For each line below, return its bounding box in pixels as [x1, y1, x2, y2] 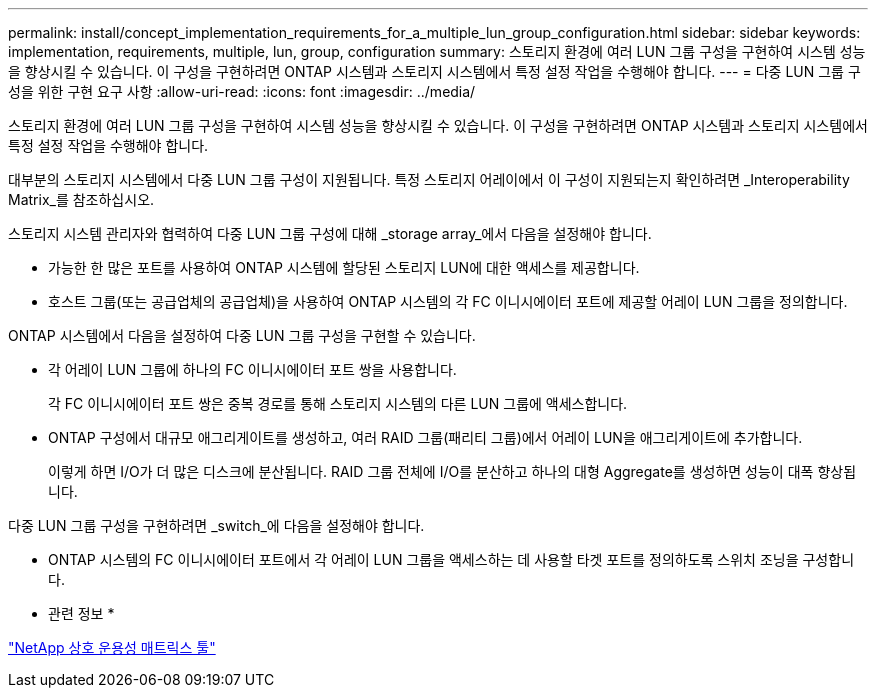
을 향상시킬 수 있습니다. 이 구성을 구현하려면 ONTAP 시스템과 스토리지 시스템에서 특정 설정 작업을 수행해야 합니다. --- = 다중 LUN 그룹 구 [8, 63, 861, 80]
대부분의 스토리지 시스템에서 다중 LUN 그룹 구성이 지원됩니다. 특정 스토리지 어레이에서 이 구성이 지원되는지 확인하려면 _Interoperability [8, 171, 850, 188]
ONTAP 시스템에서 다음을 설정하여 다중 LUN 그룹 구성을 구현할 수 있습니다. [8, 327, 476, 344]
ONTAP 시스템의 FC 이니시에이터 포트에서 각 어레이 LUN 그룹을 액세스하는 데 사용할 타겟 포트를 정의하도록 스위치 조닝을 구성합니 [48, 551, 855, 568]
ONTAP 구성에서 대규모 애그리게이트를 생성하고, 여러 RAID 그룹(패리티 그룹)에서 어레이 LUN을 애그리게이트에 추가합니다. [48, 429, 803, 446]
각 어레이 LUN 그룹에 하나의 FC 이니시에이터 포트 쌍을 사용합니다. [48, 361, 457, 378]
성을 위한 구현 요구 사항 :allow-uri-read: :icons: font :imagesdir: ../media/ [8, 83, 476, 100]
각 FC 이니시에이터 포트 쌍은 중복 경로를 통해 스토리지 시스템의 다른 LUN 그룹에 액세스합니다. [48, 395, 628, 412]
